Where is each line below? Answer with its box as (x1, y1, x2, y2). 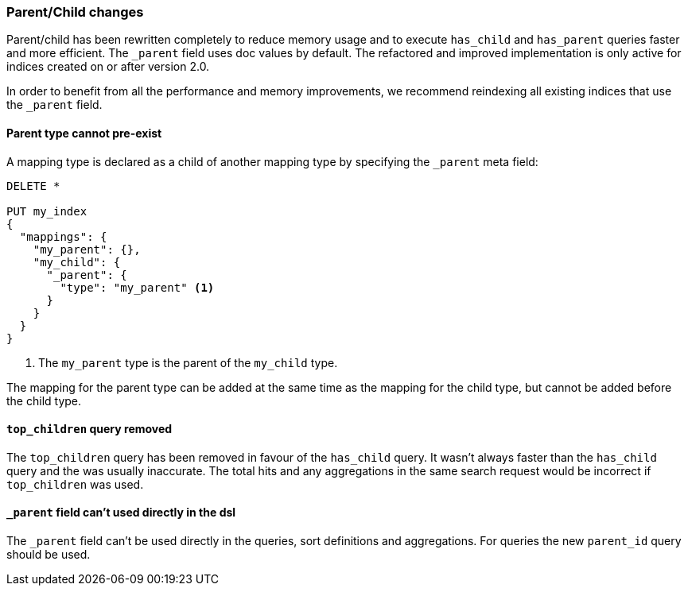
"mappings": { (19, 230, 107, 243)
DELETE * (6, 179, 60, 192)
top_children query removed (6, 422, 173, 436)
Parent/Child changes (6, 4, 144, 20)
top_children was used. (6, 477, 144, 491)
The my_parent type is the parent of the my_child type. (38, 355, 338, 370)
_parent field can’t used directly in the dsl (6, 505, 236, 520)
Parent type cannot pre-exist (6, 126, 162, 140)
